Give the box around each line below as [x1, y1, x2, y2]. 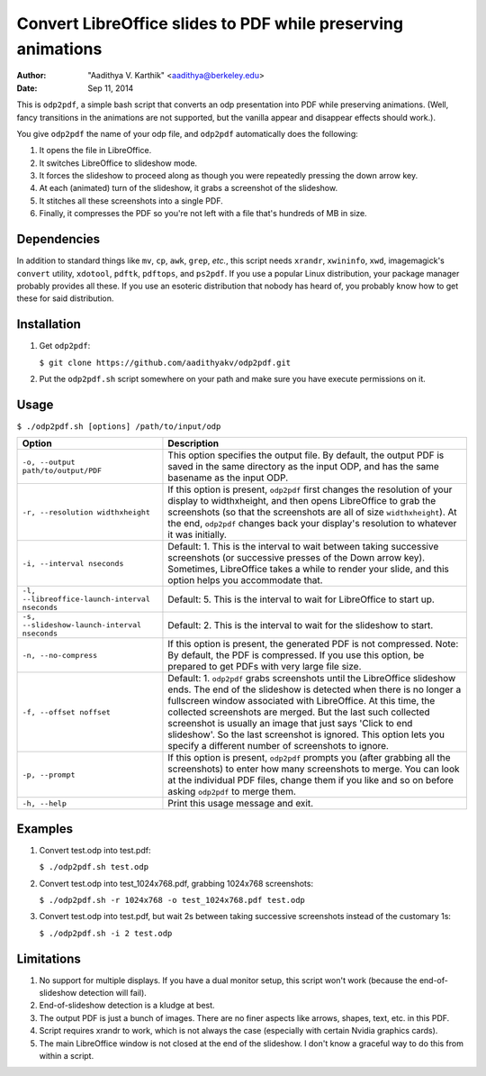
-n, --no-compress [22, 650, 98, 660]
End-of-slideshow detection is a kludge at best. [39, 1000, 215, 1011]
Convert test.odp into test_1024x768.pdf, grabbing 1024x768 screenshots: [39, 878, 314, 889]
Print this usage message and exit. [167, 798, 314, 810]
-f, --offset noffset [22, 707, 112, 716]
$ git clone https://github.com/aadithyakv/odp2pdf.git [39, 357, 292, 368]
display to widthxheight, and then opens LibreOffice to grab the [167, 495, 436, 507]
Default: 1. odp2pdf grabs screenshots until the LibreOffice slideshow [167, 672, 456, 685]
